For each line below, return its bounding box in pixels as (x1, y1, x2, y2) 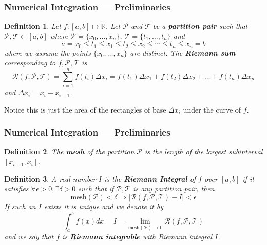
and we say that (4, 231, 54, 241)
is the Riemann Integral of (104, 173, 196, 184)
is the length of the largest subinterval (145, 146, 263, 157)
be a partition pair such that (153, 20, 248, 31)
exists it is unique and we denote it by (44, 201, 164, 211)
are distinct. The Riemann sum (130, 47, 236, 58)
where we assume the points (4, 47, 91, 58)
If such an (4, 201, 36, 211)
